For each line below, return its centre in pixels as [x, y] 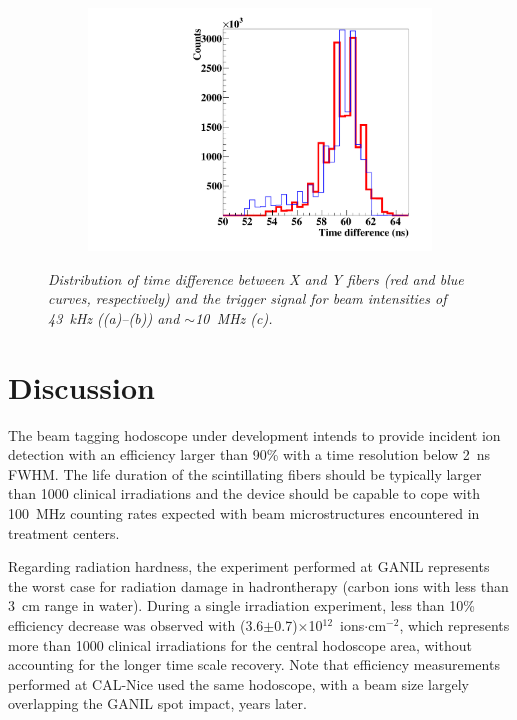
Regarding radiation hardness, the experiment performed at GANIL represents [249, 566]
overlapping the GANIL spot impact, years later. [157, 703]
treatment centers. [64, 532]
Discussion [81, 386]
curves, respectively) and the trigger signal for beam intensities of [247, 298]
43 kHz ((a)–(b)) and [114, 317]
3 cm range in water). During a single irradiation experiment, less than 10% [241, 605]
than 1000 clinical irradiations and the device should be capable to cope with [244, 493]
